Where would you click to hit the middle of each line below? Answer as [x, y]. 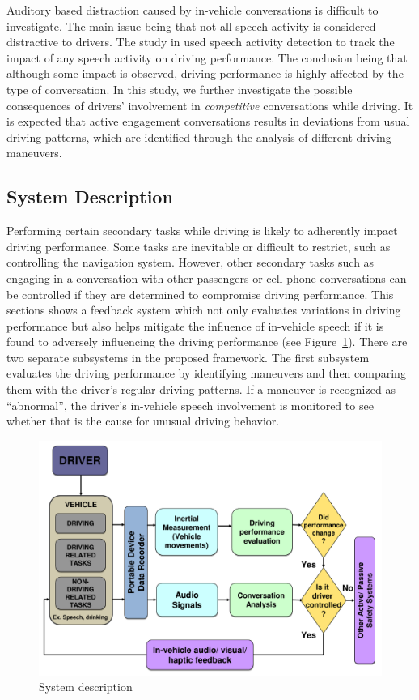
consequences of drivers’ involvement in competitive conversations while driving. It [210, 105]
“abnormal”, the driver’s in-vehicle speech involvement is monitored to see [190, 405]
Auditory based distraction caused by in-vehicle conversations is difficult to [193, 10]
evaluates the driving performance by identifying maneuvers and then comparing [206, 373]
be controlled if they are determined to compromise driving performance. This [200, 294]
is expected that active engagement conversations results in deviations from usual [208, 121]
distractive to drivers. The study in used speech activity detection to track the [201, 42]
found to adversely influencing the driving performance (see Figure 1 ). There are [207, 341]
